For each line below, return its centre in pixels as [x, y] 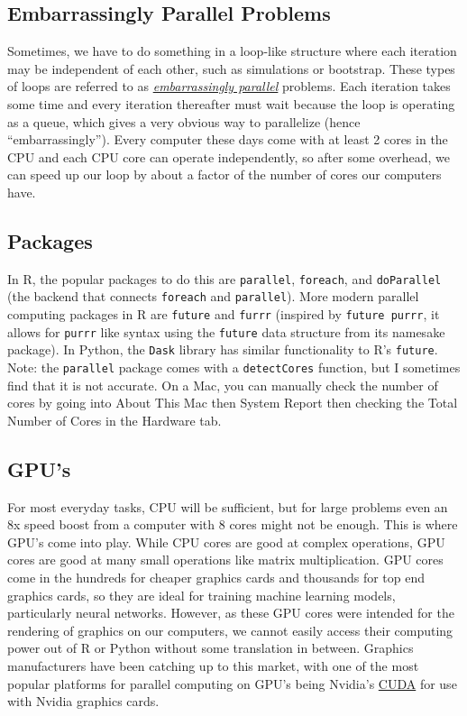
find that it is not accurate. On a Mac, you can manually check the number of [223, 385]
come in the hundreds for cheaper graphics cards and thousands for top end [216, 578]
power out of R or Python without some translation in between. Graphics [211, 648]
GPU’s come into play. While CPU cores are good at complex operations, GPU [226, 542]
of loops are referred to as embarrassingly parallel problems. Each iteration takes [229, 86]
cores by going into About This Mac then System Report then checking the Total [233, 403]
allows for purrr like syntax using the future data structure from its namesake [226, 331]
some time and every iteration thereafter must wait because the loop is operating [231, 103]
